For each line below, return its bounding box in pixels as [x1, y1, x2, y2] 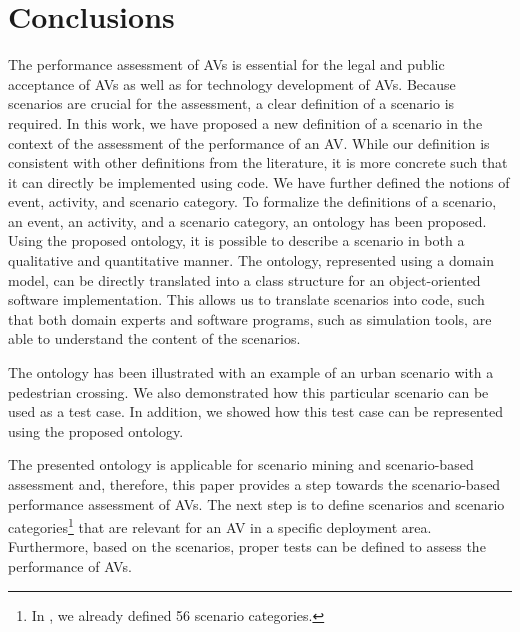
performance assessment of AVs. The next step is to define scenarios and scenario [8, 493, 505, 514]
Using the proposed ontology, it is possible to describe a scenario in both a [8, 230, 465, 251]
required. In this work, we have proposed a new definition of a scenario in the [8, 112, 483, 133]
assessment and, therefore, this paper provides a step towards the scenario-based [8, 474, 501, 494]
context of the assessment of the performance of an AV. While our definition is [8, 132, 490, 153]
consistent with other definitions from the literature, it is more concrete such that [8, 152, 508, 173]
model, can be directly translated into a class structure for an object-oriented [8, 269, 481, 290]
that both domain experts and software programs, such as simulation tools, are [8, 308, 492, 329]
